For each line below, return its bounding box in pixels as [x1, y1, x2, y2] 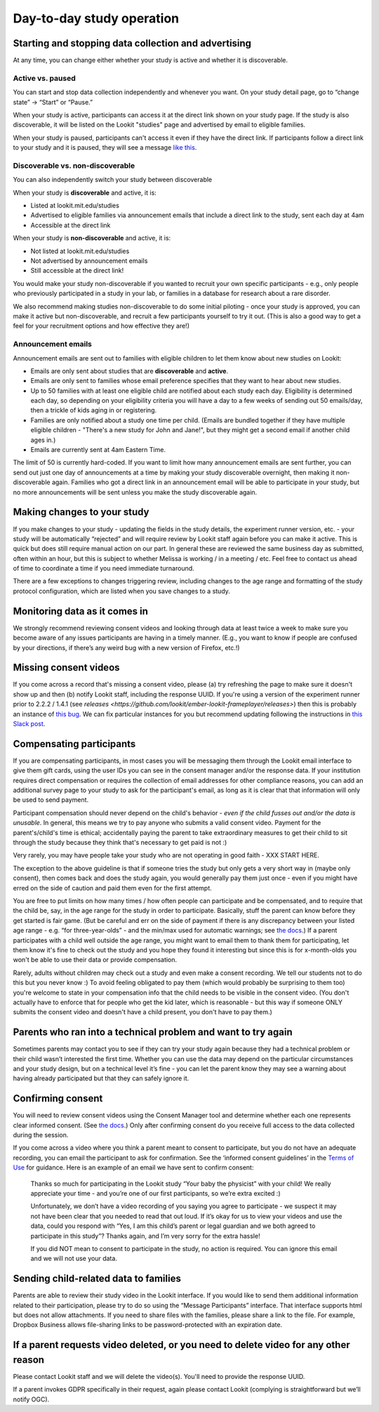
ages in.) [30, 436, 56, 444]
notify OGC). [13, 1395, 50, 1404]
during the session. [13, 1131, 69, 1139]
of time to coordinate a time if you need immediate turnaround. [13, 564, 194, 573]
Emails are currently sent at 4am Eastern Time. [30, 446, 166, 454]
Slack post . [13, 720, 46, 727]
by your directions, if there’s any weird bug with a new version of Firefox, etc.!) [13, 643, 240, 652]
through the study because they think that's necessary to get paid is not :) [13, 838, 227, 847]
